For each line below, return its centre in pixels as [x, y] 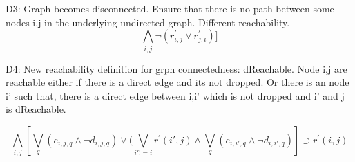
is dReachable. [36, 109]
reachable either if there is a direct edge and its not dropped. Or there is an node [177, 82]
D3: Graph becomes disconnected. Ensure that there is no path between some [170, 8]
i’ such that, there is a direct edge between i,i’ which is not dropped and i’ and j [175, 95]
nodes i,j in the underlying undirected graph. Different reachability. [148, 22]
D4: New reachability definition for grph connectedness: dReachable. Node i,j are [176, 68]
